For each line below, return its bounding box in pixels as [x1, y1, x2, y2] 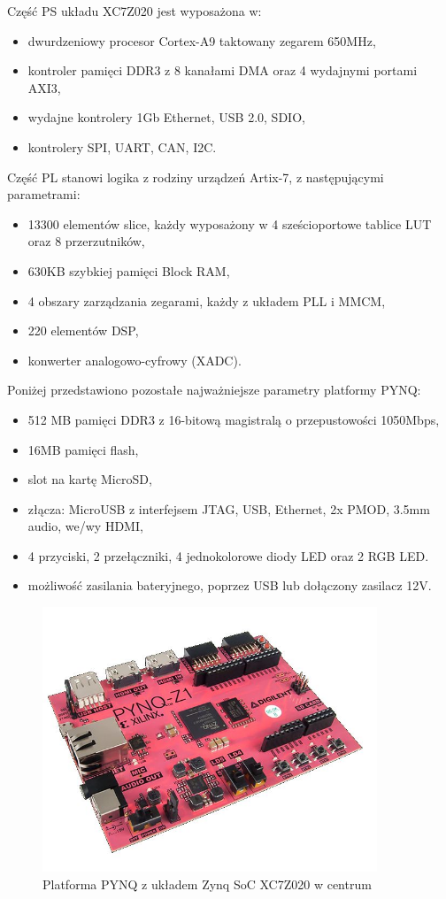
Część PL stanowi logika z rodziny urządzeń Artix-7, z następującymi [7, 167, 384, 186]
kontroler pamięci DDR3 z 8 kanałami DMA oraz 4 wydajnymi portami [27, 61, 418, 80]
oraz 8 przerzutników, [27, 232, 145, 250]
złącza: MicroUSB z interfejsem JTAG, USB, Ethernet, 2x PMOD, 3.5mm [27, 499, 430, 518]
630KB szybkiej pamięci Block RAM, [27, 261, 230, 280]
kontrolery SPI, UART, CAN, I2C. [27, 137, 217, 156]
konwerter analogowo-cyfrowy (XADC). [27, 350, 242, 369]
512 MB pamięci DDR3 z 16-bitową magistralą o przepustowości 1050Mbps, [27, 410, 440, 428]
